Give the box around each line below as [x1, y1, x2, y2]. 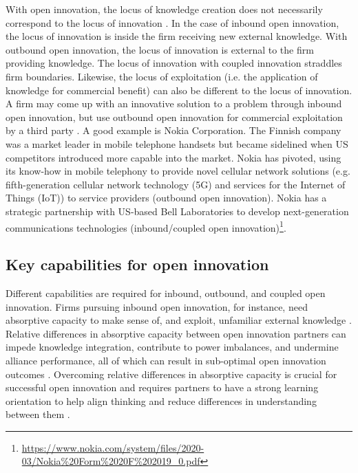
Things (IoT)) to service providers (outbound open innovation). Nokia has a [6, 190, 327, 205]
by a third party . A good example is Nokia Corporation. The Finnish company [6, 123, 341, 137]
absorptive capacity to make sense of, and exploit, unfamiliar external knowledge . [6, 313, 352, 327]
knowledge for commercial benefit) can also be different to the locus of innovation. [6, 82, 352, 97]
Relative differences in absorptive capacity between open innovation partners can [6, 326, 346, 340]
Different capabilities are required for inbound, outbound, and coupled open [6, 285, 326, 300]
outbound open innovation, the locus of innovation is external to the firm [6, 42, 314, 56]
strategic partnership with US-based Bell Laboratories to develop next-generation [6, 203, 349, 218]
